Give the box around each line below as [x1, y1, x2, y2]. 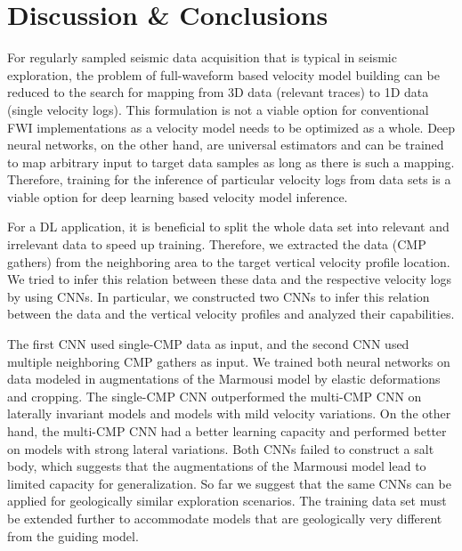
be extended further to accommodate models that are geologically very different [7, 508, 442, 527]
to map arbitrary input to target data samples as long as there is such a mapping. [7, 152, 455, 171]
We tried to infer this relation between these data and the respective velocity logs [7, 270, 451, 288]
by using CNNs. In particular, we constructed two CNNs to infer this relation [7, 287, 430, 305]
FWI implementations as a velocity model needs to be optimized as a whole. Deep [7, 117, 456, 136]
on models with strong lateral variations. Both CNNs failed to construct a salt [7, 439, 434, 458]
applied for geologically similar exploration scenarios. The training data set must [7, 491, 447, 510]
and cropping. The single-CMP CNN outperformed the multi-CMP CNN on [7, 386, 422, 405]
